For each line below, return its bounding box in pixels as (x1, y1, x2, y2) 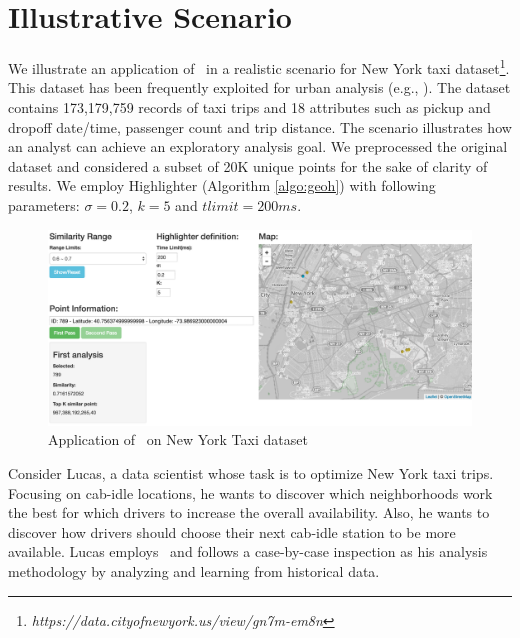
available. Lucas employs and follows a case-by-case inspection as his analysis (8, 541, 488, 562)
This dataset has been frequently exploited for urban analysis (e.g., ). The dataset (8, 77, 511, 98)
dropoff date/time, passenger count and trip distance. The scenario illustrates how (8, 116, 512, 137)
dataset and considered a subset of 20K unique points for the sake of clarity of (8, 155, 488, 176)
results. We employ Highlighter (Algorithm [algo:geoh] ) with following (8, 175, 436, 196)
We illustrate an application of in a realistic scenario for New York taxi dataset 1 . (8, 55, 510, 78)
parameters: (8, 194, 80, 215)
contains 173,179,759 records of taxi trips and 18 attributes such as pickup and (8, 96, 491, 117)
